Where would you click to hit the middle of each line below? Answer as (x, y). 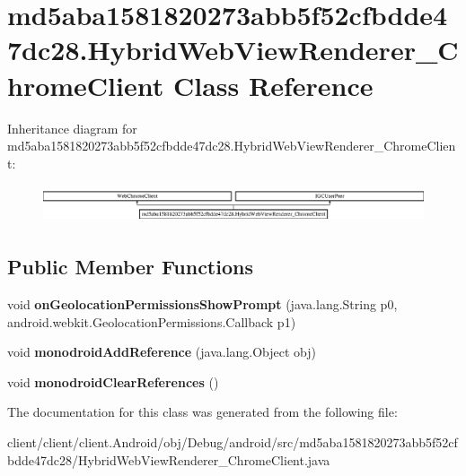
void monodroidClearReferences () (113, 381)
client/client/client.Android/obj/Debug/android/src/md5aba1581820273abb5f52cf (233, 442)
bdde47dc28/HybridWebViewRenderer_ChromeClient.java (169, 459)
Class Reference (273, 85)
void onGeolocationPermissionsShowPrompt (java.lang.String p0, (202, 304)
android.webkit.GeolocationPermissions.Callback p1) (152, 321)
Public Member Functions (130, 267)
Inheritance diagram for (72, 128)
